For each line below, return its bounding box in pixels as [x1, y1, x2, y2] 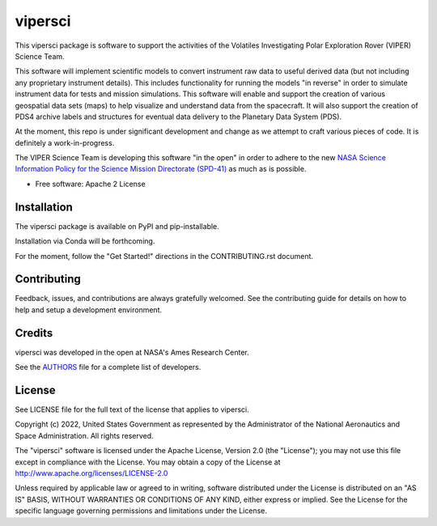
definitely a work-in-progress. [15, 138, 115, 147]
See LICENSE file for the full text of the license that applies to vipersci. [15, 405, 250, 414]
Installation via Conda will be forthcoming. [15, 236, 155, 246]
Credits [15, 326, 53, 340]
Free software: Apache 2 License [35, 179, 146, 189]
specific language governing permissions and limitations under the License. [15, 506, 267, 515]
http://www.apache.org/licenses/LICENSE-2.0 [15, 468, 168, 477]
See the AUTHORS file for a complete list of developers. [15, 363, 202, 372]
